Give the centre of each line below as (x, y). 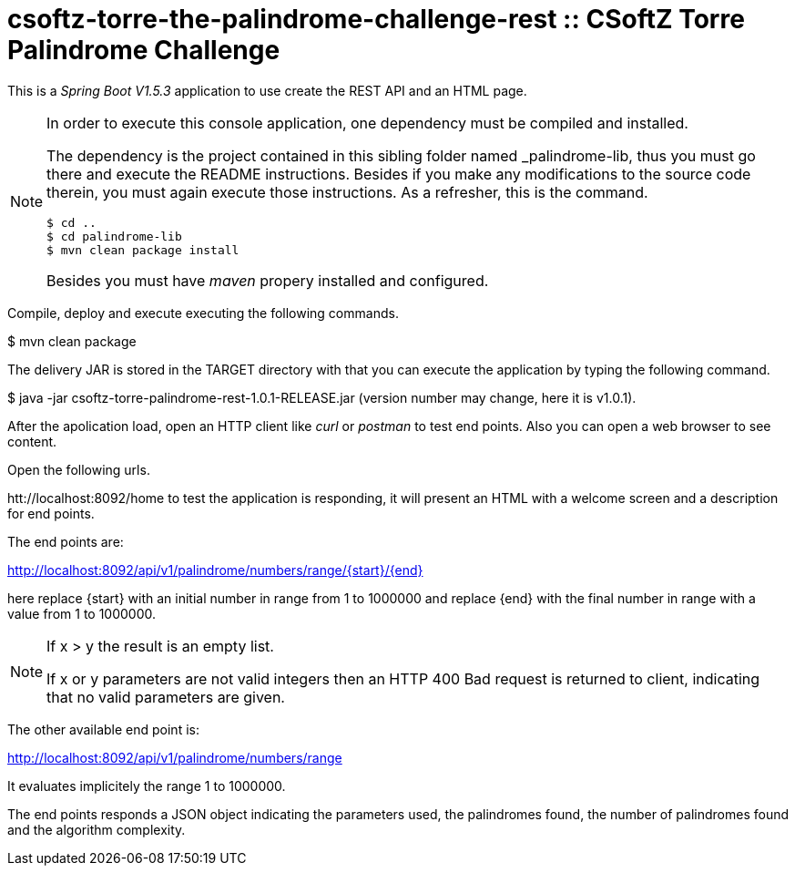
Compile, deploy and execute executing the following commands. (203, 313)
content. (32, 441)
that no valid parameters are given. (166, 697)
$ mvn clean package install (143, 250)
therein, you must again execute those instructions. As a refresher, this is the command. (347, 192)
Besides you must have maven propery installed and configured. (268, 280)
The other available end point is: (103, 729)
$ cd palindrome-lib (114, 236)
